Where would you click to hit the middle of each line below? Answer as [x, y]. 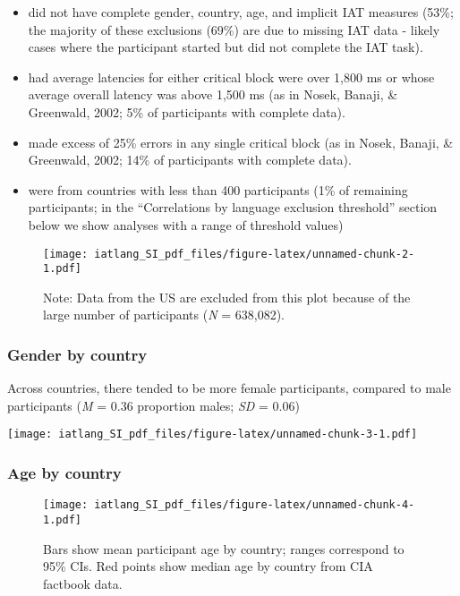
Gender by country [77, 354]
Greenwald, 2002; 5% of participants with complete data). [187, 111]
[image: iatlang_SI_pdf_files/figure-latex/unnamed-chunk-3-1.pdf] [213, 434]
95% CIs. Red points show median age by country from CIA [208, 566]
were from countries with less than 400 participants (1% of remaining [218, 189]
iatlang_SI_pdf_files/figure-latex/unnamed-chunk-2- [255, 254]
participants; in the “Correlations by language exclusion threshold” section [233, 207]
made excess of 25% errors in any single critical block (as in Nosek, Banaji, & [241, 142]
